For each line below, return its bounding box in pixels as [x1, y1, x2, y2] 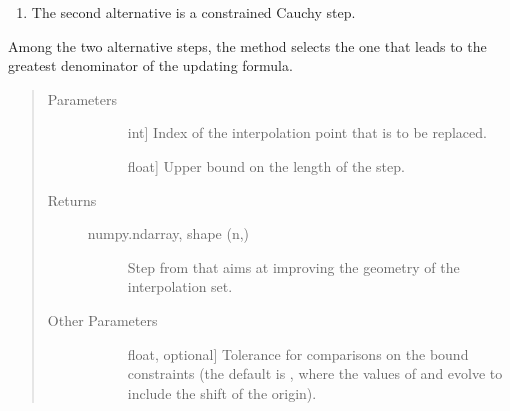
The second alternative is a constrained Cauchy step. [31, 2, 356, 22]
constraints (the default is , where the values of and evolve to [127, 363, 503, 384]
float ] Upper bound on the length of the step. [127, 155, 405, 176]
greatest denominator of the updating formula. [8, 55, 293, 76]
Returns [47, 189, 97, 210]
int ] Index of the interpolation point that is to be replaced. [127, 122, 487, 143]
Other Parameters [47, 309, 158, 330]
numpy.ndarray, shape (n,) [87, 223, 250, 244]
